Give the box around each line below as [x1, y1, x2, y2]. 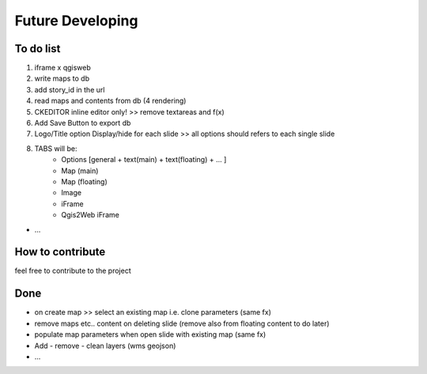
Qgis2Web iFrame [61, 210, 120, 220]
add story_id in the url [34, 85, 105, 94]
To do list [14, 42, 61, 55]
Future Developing [14, 12, 138, 29]
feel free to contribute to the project [14, 266, 131, 276]
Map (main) [61, 166, 99, 176]
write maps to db [34, 74, 90, 83]
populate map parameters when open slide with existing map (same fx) [34, 330, 266, 339]
